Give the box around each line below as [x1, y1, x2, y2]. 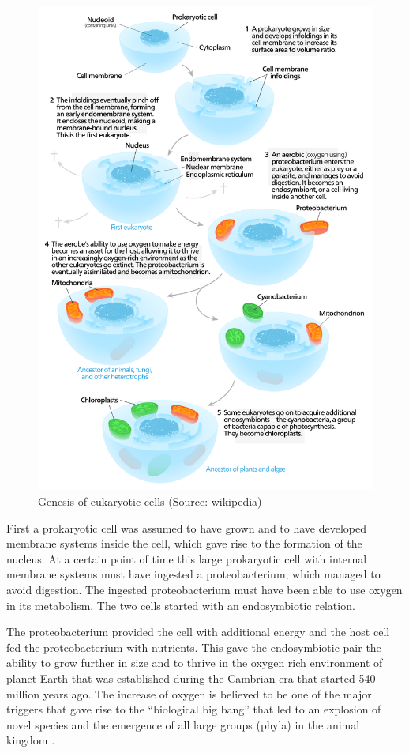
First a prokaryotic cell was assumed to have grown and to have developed [6, 519, 367, 536]
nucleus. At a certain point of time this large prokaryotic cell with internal [6, 550, 367, 567]
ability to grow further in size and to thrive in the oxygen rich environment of [6, 654, 383, 671]
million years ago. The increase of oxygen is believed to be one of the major [6, 685, 372, 702]
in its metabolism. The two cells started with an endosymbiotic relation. [6, 597, 355, 613]
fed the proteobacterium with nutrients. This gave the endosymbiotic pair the [6, 638, 381, 655]
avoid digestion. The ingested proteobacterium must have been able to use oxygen [6, 581, 403, 597]
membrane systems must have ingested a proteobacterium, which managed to [6, 566, 381, 582]
